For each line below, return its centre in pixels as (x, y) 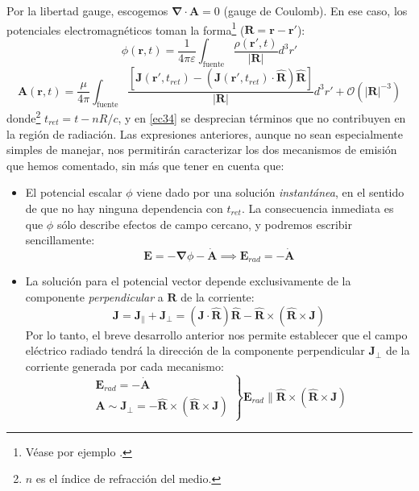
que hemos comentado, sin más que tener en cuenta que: (145, 165)
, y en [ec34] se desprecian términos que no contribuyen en (262, 118)
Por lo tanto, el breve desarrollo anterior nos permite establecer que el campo (216, 334)
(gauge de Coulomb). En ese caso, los (315, 10)
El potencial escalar (74, 192)
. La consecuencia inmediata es (317, 208)
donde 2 (24, 117)
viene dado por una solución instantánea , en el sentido (270, 192)
